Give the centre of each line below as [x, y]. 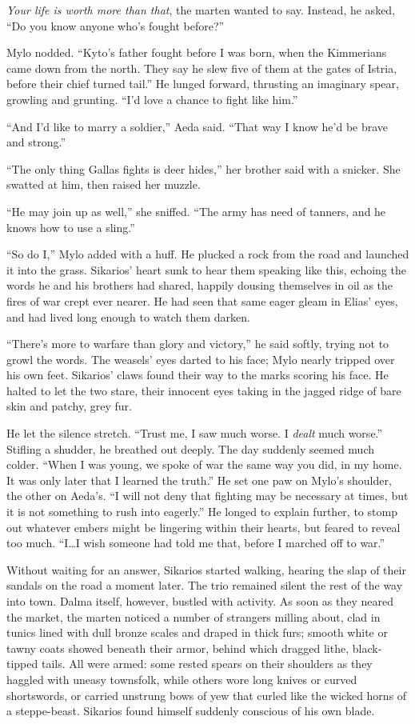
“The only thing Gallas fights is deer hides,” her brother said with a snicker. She [204, 168]
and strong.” [36, 142]
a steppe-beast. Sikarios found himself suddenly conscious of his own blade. [191, 711]
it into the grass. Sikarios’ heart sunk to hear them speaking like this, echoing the [206, 269]
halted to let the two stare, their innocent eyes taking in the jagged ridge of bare [204, 390]
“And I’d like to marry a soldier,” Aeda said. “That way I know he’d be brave [198, 126]
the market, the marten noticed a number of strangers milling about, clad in [194, 616]
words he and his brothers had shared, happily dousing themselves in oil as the [200, 285]
